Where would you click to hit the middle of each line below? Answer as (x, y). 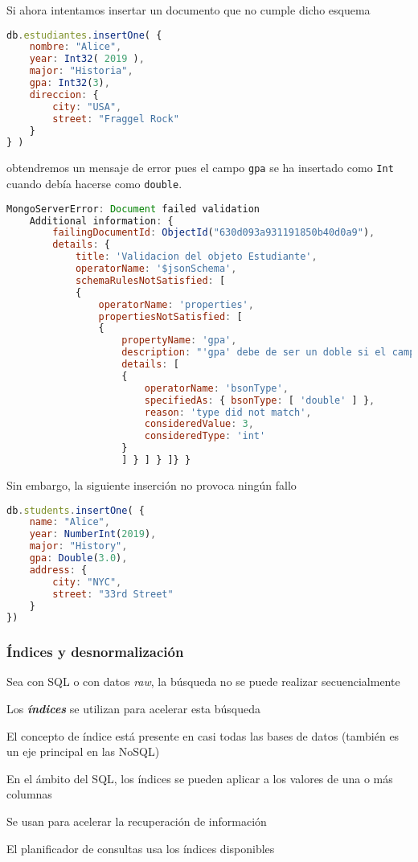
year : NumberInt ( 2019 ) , (93, 534)
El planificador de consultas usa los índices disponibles (141, 848)
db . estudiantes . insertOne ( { (84, 35)
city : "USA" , (87, 107)
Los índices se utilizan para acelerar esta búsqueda (134, 709)
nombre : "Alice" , (76, 47)
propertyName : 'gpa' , (179, 341)
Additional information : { (101, 221)
